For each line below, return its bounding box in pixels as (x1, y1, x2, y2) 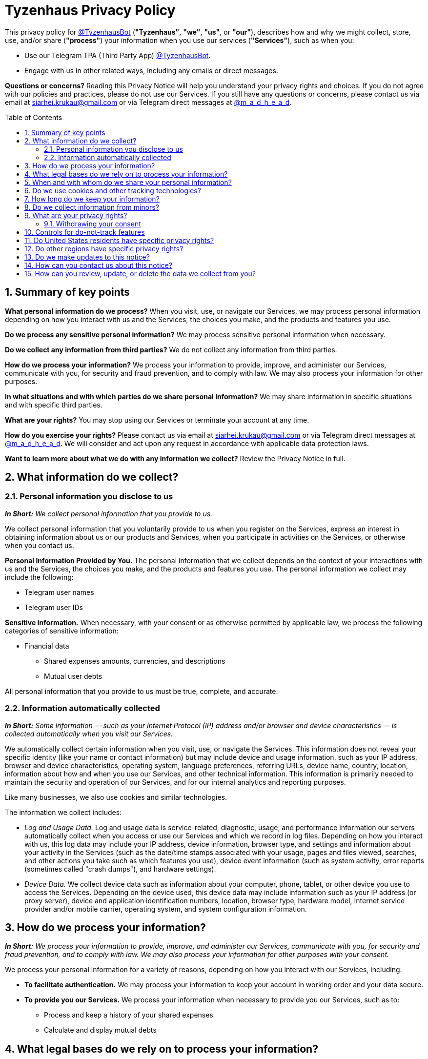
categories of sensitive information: (5, 626, 119, 635)
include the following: (5, 572, 74, 581)
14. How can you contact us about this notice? (24, 261, 173, 269)
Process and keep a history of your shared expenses (44, 1011, 213, 1019)
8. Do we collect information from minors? (24, 203, 159, 211)
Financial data (24, 641, 69, 650)
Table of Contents (5, 113, 62, 122)
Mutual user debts (44, 672, 102, 680)
